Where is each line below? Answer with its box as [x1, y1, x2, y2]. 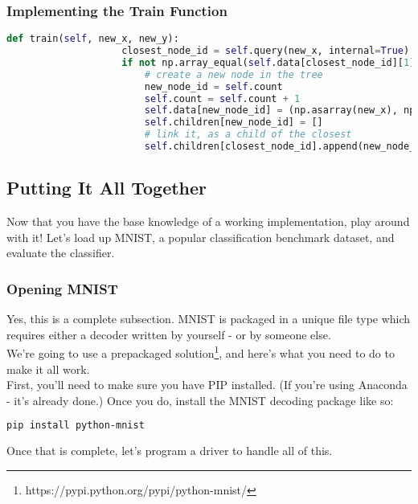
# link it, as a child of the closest [144, 129, 352, 141]
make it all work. [6, 360, 90, 377]
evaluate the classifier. [6, 244, 115, 261]
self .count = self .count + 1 [144, 92, 301, 104]
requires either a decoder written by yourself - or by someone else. [6, 326, 331, 342]
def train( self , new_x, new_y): [6, 33, 179, 45]
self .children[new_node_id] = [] [144, 117, 323, 129]
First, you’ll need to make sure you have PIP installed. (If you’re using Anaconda [6, 376, 408, 393]
